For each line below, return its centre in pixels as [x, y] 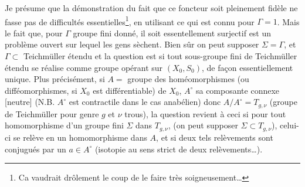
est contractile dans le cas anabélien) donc [145, 102]
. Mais [288, 21]
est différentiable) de [130, 90]
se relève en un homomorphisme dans [80, 137]
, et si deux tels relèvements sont [215, 137]
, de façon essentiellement [248, 67]
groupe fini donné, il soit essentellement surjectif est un [172, 33]
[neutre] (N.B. [30, 102]
